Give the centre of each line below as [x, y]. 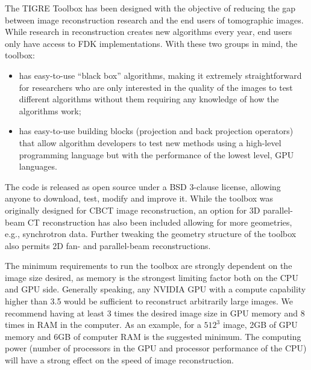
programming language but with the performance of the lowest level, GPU [156, 154]
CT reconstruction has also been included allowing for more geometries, [160, 222]
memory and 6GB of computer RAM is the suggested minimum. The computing [153, 336]
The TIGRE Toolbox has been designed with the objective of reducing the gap [150, 8]
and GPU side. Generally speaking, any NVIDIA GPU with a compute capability [155, 289]
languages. [38, 166]
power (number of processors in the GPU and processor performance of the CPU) [156, 348]
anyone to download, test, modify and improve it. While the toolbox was [139, 198]
